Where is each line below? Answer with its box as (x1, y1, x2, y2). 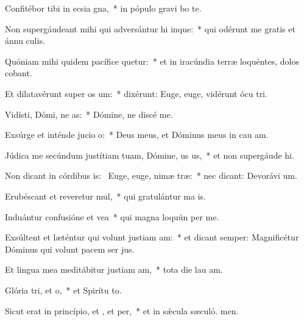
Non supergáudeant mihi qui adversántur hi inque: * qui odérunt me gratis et (5, 22, 295, 35)
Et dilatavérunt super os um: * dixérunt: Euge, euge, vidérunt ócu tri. (5, 87, 267, 99)
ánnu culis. (5, 34, 45, 47)
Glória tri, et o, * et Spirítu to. (5, 283, 122, 296)
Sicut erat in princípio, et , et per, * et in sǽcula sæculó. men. (5, 304, 239, 317)
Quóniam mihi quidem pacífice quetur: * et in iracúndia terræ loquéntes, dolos (5, 54, 299, 67)
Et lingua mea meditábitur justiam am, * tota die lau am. (5, 263, 223, 276)
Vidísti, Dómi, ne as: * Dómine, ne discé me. (5, 107, 173, 120)
